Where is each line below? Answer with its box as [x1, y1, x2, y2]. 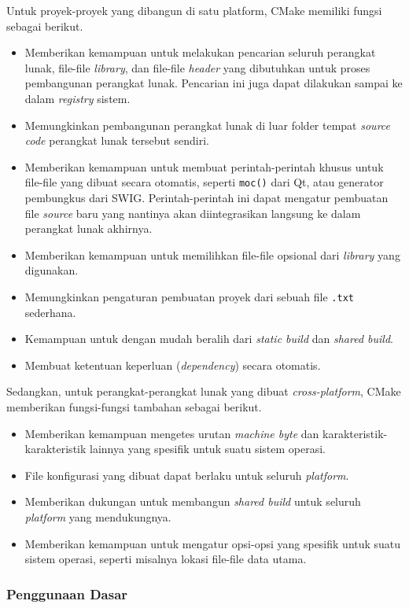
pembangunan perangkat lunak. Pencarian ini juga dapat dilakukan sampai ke [24, 75, 403, 91]
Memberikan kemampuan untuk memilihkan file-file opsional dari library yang [24, 246, 400, 263]
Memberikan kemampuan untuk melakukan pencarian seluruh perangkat [24, 44, 376, 61]
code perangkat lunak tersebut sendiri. [24, 132, 209, 149]
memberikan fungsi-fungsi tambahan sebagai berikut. [6, 399, 262, 415]
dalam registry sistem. [24, 90, 131, 106]
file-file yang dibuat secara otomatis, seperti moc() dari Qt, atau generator [24, 174, 384, 190]
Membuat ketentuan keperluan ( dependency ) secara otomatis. [24, 356, 321, 373]
